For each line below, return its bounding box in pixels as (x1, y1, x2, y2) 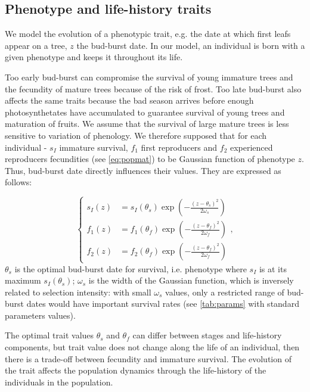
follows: (5, 176, 32, 188)
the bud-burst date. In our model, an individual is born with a (76, 39, 305, 51)
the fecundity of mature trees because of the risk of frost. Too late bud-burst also (5, 82, 302, 95)
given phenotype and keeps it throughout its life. (5, 51, 183, 63)
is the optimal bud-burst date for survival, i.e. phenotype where (14, 262, 247, 275)
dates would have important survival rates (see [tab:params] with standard (26, 297, 299, 310)
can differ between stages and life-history (132, 329, 282, 341)
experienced (230, 141, 273, 153)
